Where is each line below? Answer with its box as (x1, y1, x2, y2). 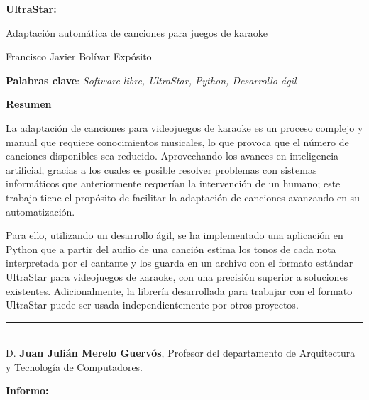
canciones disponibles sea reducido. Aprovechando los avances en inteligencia (6, 148, 339, 163)
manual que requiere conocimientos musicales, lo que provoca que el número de (6, 134, 349, 149)
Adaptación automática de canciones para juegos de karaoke (6, 25, 268, 40)
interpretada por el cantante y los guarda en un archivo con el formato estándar (6, 255, 353, 270)
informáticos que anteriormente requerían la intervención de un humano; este (6, 176, 341, 191)
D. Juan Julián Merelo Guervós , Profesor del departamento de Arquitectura (6, 345, 356, 360)
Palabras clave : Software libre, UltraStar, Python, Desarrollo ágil (6, 72, 297, 87)
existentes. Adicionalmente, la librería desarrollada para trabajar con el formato (6, 283, 353, 298)
